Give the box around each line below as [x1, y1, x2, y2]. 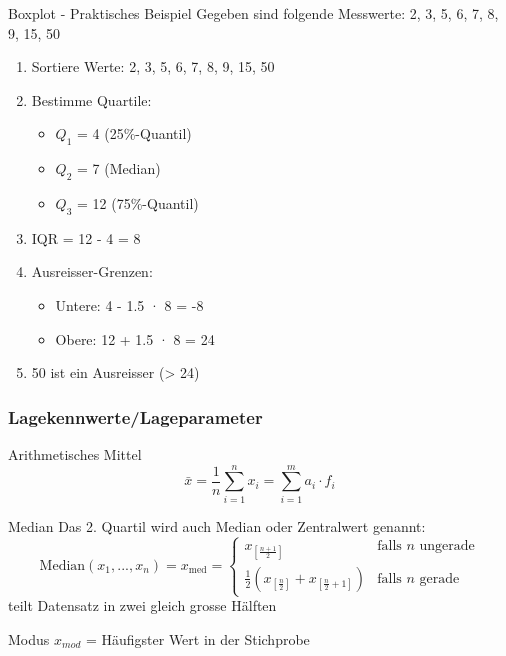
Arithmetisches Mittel [8, 443, 142, 464]
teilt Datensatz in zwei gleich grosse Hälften [8, 595, 277, 616]
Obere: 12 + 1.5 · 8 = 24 [55, 328, 215, 349]
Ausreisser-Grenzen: [31, 261, 153, 282]
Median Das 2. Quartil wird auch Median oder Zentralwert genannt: [8, 515, 426, 536]
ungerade [419, 538, 475, 553]
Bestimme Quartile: [31, 89, 152, 110]
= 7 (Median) [77, 158, 161, 179]
